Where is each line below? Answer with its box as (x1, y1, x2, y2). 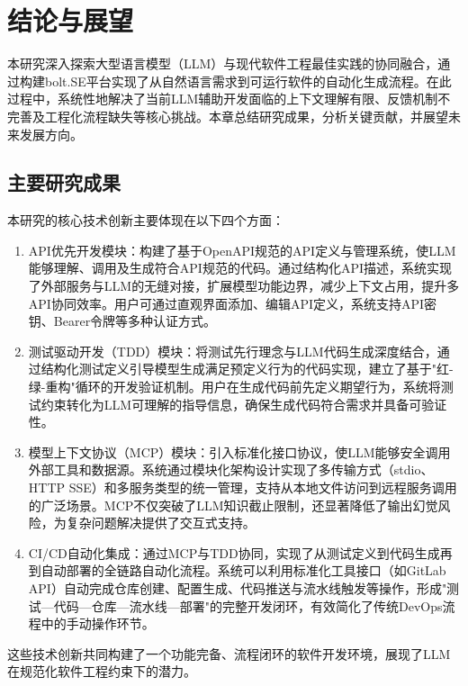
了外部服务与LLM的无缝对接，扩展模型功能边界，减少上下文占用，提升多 (28, 276, 460, 295)
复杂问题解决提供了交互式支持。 (66, 513, 256, 532)
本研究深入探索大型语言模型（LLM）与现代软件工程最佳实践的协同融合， (7, 54, 438, 73)
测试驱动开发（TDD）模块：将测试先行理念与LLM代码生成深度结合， (28, 341, 437, 360)
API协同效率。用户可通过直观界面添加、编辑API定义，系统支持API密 (28, 293, 437, 312)
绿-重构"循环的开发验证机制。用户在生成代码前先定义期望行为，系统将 (28, 377, 441, 396)
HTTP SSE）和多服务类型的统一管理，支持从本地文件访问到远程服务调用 (28, 478, 457, 497)
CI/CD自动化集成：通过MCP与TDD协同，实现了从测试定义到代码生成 (28, 543, 440, 562)
